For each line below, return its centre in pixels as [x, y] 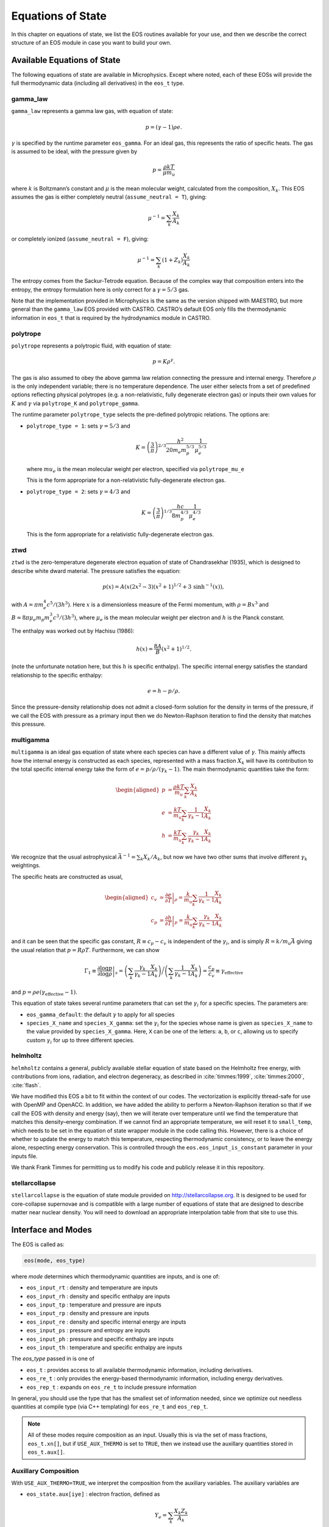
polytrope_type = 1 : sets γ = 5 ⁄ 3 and [78, 426]
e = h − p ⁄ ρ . [164, 691]
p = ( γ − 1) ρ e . [164, 127]
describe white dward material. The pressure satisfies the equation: [96, 570]
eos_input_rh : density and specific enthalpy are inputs [98, 1296]
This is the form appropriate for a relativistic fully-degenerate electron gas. [120, 534]
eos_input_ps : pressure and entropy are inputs [88, 1330]
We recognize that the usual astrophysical [64, 857]
